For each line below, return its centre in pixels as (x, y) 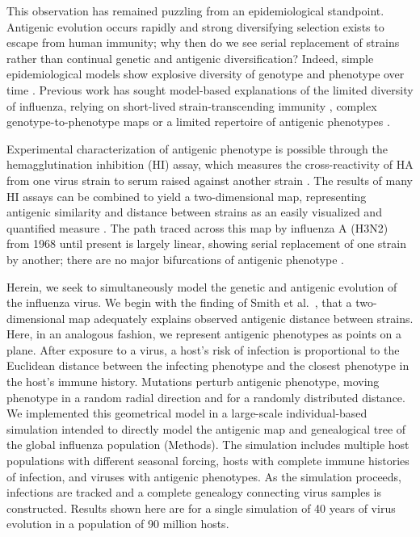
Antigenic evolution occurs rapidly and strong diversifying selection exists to (195, 26)
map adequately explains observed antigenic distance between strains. (241, 318)
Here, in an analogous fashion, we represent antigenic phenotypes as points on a (204, 334)
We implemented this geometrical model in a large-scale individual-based (187, 413)
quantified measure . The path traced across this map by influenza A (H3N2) (197, 227)
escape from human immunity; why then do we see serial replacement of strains (203, 42)
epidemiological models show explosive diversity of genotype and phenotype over (206, 74)
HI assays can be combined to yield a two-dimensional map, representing (187, 196)
